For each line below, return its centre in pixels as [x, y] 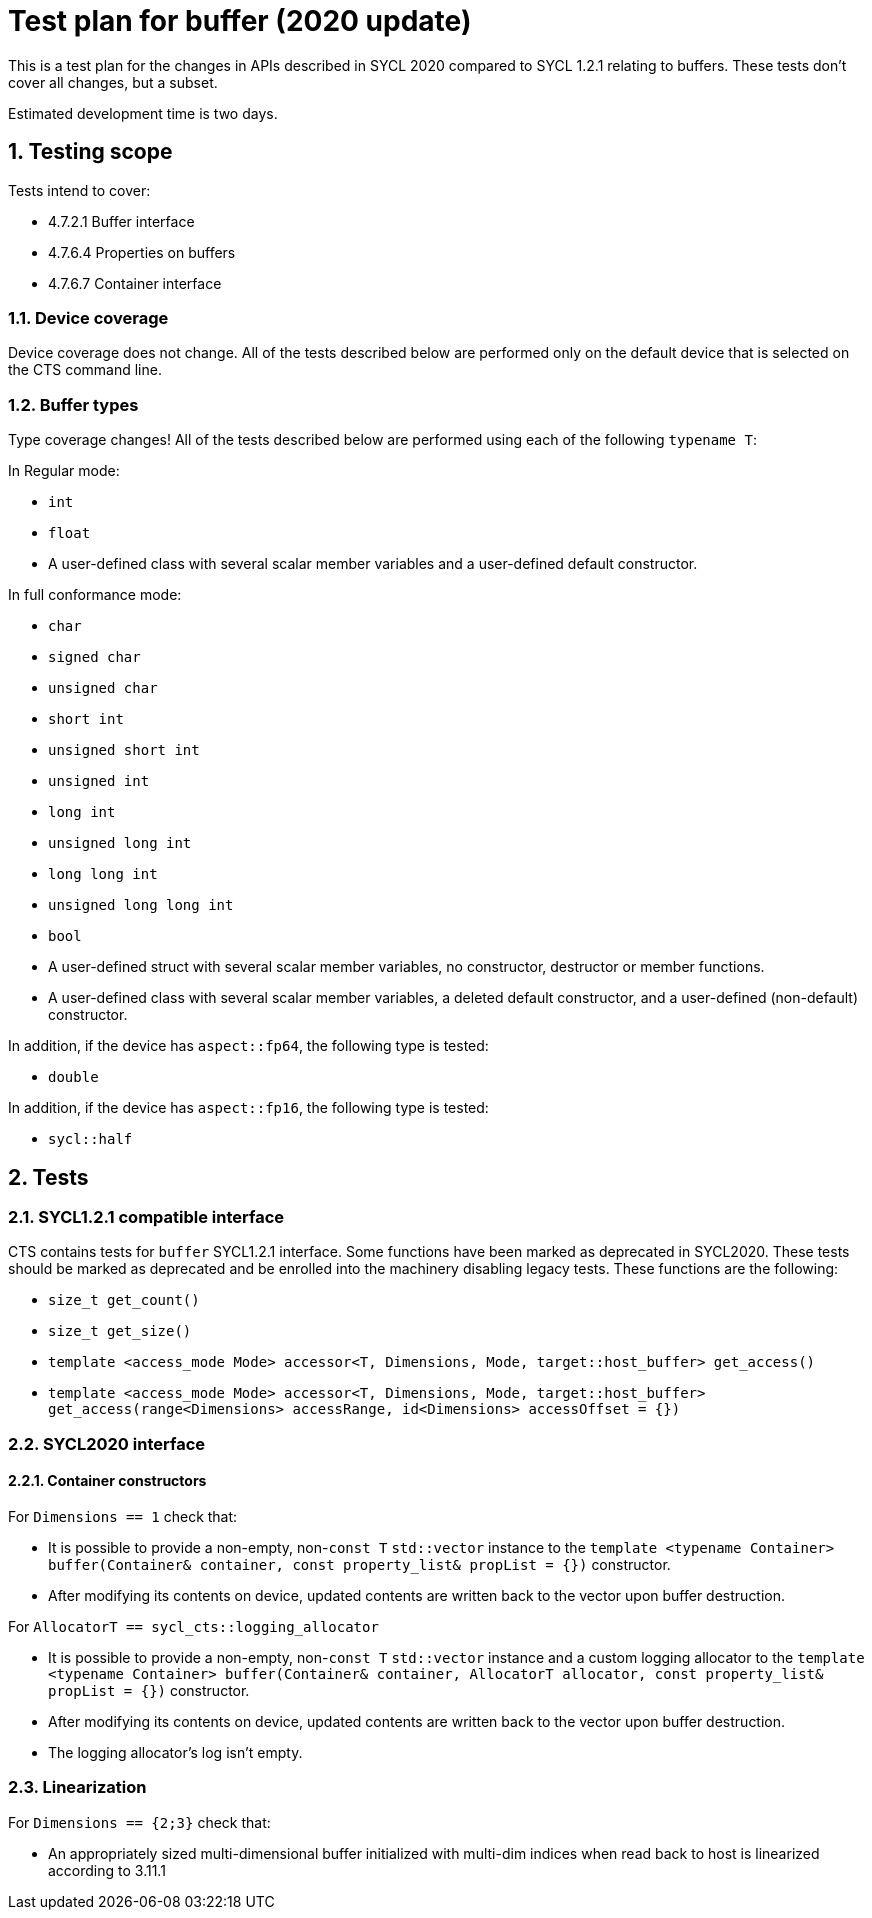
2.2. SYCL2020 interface [107, 1443]
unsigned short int [124, 750]
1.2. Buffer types [73, 404]
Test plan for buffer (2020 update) [240, 21]
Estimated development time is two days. [143, 113]
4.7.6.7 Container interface [135, 283]
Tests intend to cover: [79, 190]
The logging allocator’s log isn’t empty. [175, 1752]
